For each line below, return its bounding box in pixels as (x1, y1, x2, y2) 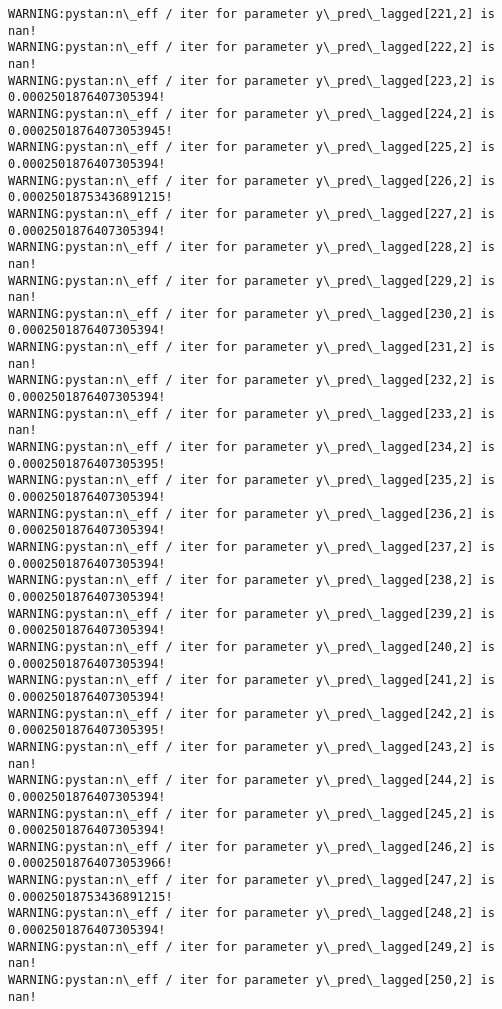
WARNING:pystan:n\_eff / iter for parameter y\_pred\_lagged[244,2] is (8, 773, 495, 788)
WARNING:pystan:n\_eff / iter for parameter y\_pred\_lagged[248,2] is (8, 906, 495, 921)
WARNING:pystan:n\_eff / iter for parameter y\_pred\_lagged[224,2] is (8, 106, 495, 121)
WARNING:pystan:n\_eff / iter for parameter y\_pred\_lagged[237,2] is (8, 540, 495, 554)
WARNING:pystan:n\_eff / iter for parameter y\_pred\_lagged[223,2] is (8, 73, 495, 88)
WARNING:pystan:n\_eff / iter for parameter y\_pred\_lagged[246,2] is (8, 839, 495, 854)
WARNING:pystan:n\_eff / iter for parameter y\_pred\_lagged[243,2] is (8, 739, 495, 754)
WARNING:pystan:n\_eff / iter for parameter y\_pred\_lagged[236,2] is (8, 506, 495, 521)
